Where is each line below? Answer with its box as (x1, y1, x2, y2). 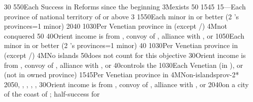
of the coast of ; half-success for (4, 89, 100, 99)
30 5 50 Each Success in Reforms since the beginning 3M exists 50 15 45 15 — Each (4, 1, 246, 11)
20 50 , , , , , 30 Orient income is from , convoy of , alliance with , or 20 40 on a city (4, 79, 249, 89)
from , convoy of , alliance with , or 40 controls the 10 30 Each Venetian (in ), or (4, 59, 243, 70)
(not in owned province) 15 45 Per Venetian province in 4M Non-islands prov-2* (4, 69, 239, 80)
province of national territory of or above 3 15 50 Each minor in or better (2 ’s (4, 11, 239, 21)
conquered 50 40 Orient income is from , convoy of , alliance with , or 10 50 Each (4, 30, 245, 41)
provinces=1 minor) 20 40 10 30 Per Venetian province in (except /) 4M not (4, 21, 227, 31)
